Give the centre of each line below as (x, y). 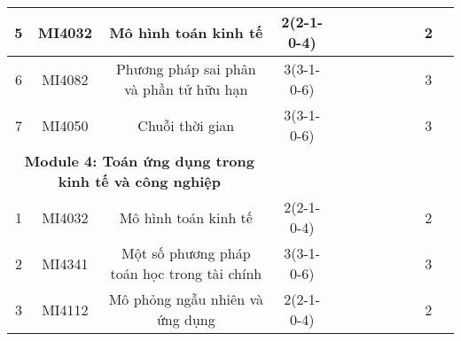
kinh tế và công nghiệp (139, 181)
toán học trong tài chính (186, 273)
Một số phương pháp (186, 253)
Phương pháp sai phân (186, 69)
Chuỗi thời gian (186, 125)
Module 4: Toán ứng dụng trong (139, 161)
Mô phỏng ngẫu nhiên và (186, 299)
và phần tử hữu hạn (186, 89)
